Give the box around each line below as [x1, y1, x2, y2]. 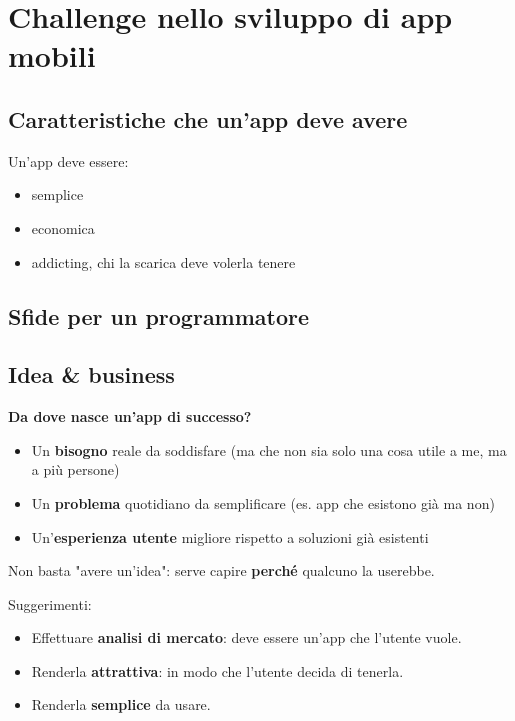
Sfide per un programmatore [8, 300, 310, 331]
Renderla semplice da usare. [31, 694, 211, 715]
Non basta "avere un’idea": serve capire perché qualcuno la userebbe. [8, 560, 435, 581]
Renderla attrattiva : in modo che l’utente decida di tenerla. [31, 660, 404, 681]
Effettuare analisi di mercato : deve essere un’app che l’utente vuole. [31, 627, 462, 648]
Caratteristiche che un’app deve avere [8, 103, 408, 134]
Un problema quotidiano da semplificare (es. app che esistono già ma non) [31, 492, 495, 513]
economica [31, 217, 95, 238]
